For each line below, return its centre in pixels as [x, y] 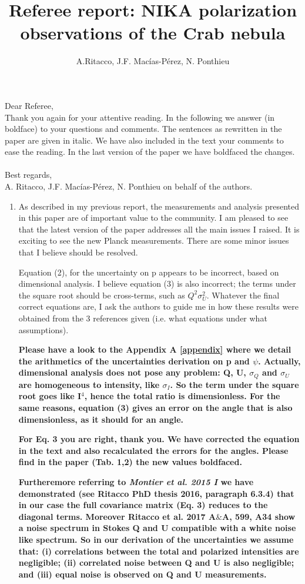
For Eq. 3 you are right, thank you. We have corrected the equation [159, 439]
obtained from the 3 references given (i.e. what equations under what [143, 318]
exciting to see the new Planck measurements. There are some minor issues [154, 240]
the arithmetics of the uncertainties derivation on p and [134, 361]
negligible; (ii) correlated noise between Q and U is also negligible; [156, 563]
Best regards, [29, 175]
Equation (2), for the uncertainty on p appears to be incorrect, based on [149, 272]
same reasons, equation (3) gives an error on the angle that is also [155, 408]
